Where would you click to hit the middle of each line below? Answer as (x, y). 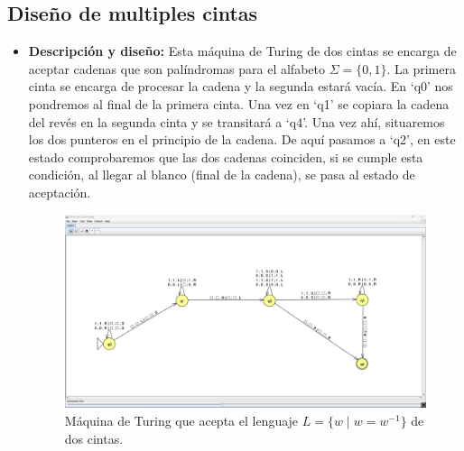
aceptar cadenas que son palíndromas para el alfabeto (176, 68)
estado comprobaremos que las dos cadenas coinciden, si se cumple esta (226, 156)
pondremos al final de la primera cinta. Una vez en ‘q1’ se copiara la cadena (239, 103)
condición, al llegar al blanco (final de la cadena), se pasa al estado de (222, 175)
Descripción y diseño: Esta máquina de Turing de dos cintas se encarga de (242, 51)
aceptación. (60, 192)
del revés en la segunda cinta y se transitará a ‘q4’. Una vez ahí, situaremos (237, 121)
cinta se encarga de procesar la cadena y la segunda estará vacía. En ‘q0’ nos (241, 86)
